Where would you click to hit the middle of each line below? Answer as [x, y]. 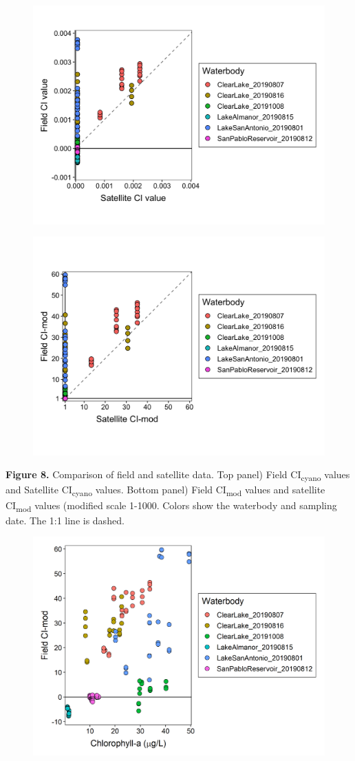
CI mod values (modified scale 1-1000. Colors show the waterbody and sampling [171, 506]
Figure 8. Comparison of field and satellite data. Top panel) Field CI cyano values [178, 475]
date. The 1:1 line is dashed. [65, 520]
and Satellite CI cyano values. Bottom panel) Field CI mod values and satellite [165, 491]
